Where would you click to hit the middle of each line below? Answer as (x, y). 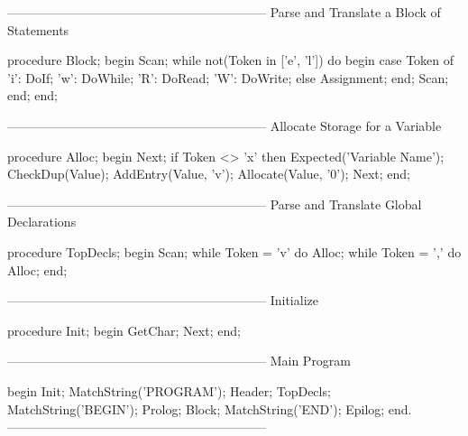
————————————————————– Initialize (163, 300)
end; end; (33, 95)
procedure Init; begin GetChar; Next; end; (124, 330)
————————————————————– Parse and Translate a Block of (224, 12)
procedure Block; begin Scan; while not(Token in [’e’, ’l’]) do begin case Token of (231, 60)
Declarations (42, 222)
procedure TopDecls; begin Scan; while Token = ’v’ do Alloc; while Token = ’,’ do (234, 251)
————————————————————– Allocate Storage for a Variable (225, 125)
